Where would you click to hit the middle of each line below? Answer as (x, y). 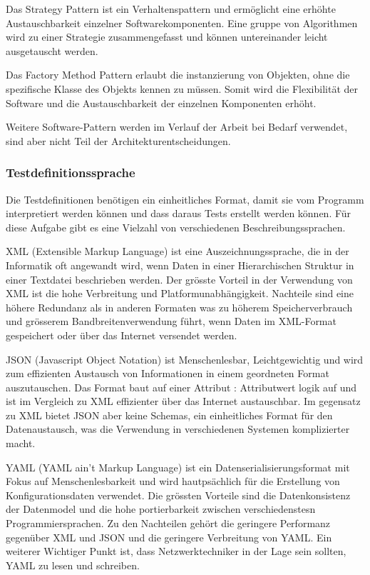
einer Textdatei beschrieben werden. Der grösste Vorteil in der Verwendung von (179, 279)
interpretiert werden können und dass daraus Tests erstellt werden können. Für (179, 213)
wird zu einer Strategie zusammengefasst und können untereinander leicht (167, 37)
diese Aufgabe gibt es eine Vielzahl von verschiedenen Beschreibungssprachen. (176, 227)
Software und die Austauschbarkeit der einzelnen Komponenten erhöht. (161, 102)
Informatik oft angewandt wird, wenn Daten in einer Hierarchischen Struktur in (180, 265)
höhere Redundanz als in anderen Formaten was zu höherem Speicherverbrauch (179, 307)
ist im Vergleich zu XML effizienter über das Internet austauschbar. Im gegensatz (183, 401)
